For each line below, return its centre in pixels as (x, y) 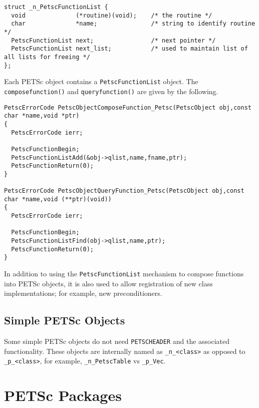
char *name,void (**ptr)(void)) (58, 199)
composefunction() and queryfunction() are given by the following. (111, 91)
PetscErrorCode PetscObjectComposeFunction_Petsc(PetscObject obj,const (128, 107)
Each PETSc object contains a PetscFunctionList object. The (101, 81)
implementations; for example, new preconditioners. (83, 293)
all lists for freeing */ (47, 57)
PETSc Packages (63, 395)
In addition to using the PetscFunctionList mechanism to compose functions (124, 274)
